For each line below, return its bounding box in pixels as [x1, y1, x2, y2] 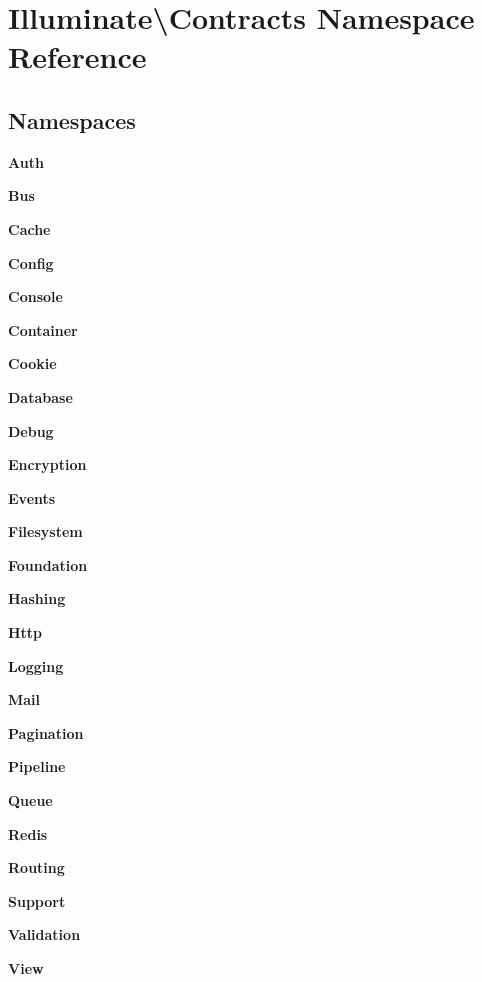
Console [8, 286, 63, 307]
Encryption [8, 454, 87, 475]
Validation [8, 924, 81, 945]
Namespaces [8, 104, 136, 135]
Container [8, 319, 78, 340]
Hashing [8, 588, 66, 609]
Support [8, 890, 66, 911]
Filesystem [8, 521, 83, 542]
